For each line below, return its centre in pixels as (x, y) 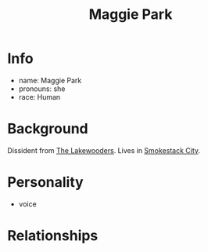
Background (48, 129)
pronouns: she (42, 89)
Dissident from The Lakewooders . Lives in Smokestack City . (104, 150)
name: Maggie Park (50, 80)
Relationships (53, 236)
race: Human (39, 97)
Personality (45, 183)
